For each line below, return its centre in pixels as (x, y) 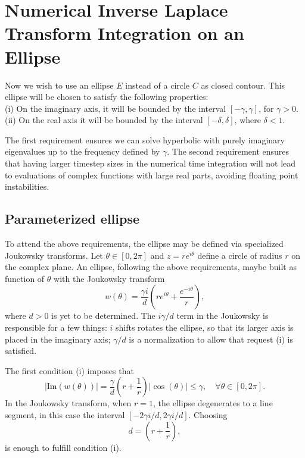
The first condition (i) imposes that (69, 370)
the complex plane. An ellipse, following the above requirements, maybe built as (151, 267)
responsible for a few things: (56, 327)
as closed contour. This (243, 85)
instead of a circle (158, 85)
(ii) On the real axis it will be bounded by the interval (104, 120)
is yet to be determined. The (103, 316)
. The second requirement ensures (228, 151)
